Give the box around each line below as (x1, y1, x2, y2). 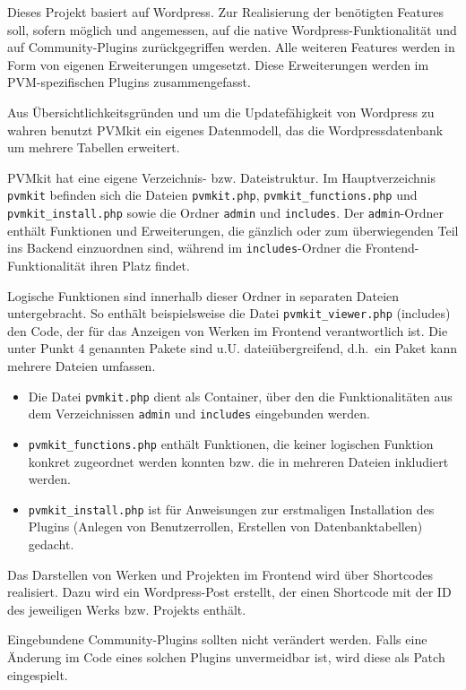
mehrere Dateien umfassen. (7, 356, 156, 375)
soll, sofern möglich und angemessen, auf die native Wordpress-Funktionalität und (7, 20, 457, 39)
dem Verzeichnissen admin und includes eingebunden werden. (28, 404, 370, 423)
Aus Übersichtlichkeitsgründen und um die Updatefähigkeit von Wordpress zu (7, 102, 435, 121)
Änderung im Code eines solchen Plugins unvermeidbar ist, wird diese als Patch (7, 647, 445, 666)
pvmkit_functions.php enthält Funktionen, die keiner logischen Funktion (28, 434, 434, 453)
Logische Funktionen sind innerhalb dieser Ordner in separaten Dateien (7, 286, 400, 305)
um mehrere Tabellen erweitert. (7, 138, 180, 157)
